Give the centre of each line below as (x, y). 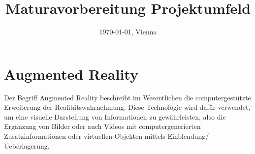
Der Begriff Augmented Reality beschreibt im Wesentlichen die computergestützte (127, 97)
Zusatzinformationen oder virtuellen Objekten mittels (85, 136)
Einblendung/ (188, 136)
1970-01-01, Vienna (128, 32)
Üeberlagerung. (27, 145)
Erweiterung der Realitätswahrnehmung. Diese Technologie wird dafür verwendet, (127, 107)
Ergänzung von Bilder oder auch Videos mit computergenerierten (102, 126)
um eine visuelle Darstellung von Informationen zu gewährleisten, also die (115, 116)
